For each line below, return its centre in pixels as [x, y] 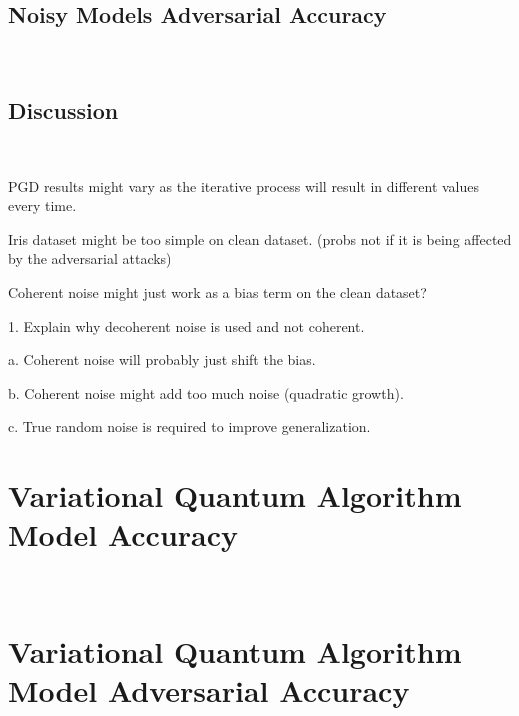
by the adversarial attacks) [90, 258]
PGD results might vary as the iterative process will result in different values [244, 185]
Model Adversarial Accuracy [209, 690]
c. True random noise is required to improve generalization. [189, 426]
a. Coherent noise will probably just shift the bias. [162, 359]
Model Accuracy [123, 534]
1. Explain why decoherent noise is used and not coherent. [186, 325]
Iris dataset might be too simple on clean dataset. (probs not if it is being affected [260, 238]
